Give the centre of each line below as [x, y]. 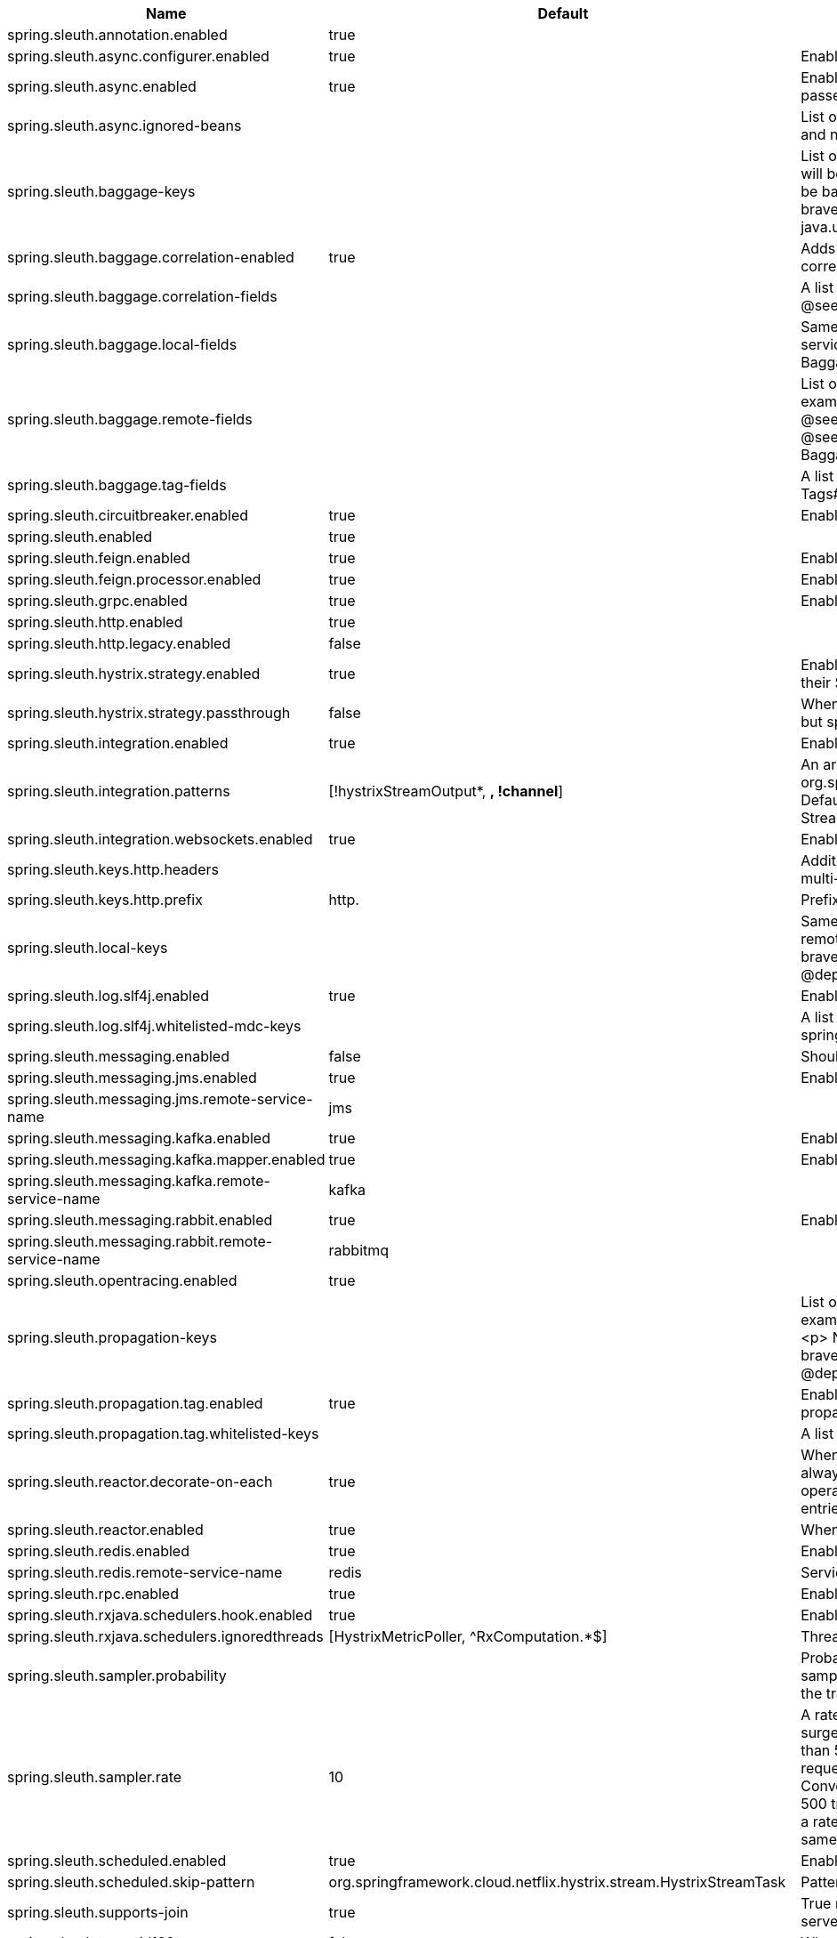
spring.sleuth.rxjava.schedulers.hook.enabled [160, 1615]
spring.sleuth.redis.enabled [98, 1551]
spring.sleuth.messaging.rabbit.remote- [140, 1241]
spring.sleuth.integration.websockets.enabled [160, 839]
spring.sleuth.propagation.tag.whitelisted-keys [163, 1433]
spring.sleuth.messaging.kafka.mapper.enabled [166, 1159]
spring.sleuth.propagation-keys [112, 1337]
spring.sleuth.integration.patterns [119, 791]
